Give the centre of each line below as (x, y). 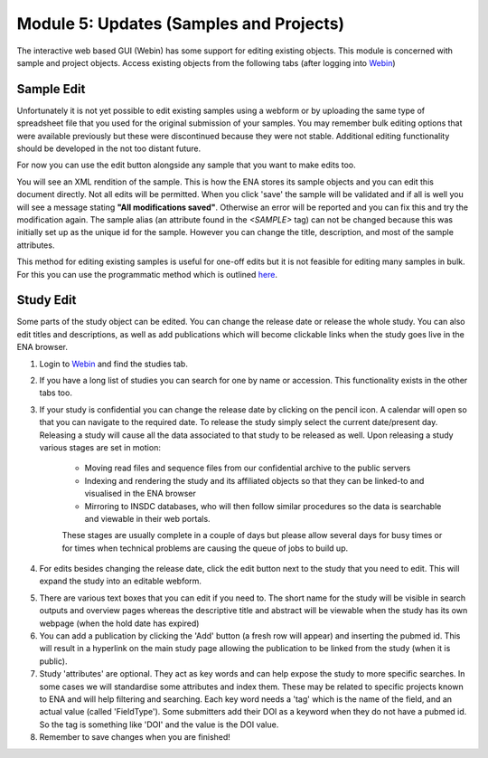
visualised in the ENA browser (140, 494)
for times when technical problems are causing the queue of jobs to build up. (205, 548)
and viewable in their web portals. (148, 518)
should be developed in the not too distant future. (109, 148)
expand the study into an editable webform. (121, 581)
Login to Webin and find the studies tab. (114, 364)
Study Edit (47, 300)
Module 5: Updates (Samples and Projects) (181, 24)
